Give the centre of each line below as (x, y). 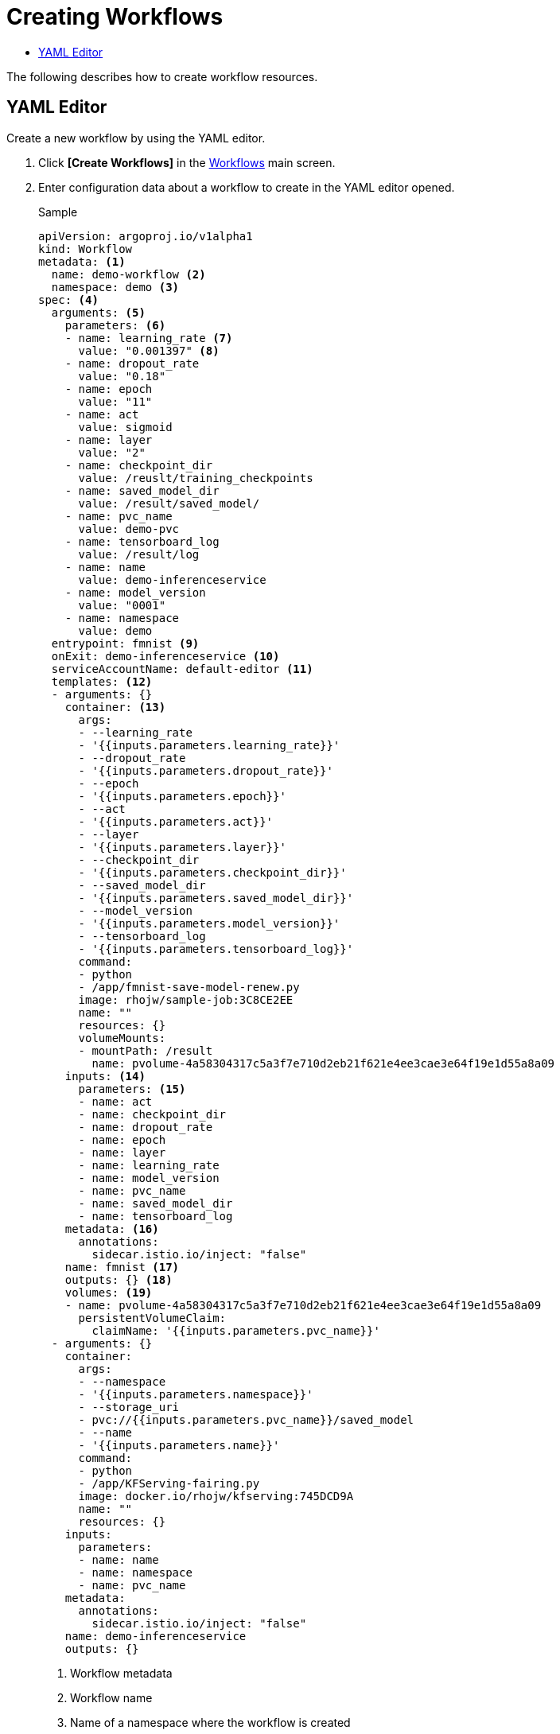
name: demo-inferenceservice (156, 1636)
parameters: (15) (132, 1089)
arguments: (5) (98, 312)
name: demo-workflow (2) (128, 274)
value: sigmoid (125, 427)
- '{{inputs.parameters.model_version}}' (209, 923)
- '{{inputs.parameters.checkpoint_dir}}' (212, 872)
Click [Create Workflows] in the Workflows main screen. (187, 162)
